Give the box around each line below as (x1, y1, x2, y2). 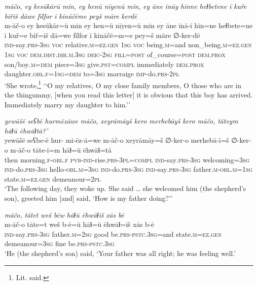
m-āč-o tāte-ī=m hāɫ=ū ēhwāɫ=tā (10, 144, 111, 155)
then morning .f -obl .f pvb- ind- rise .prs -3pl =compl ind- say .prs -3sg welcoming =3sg (4, 154, 250, 164)
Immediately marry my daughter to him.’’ (4, 99, 130, 109)
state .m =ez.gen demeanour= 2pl (4, 173, 101, 184)
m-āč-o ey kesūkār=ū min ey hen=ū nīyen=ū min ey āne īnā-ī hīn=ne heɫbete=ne (4, 20, 253, 31)
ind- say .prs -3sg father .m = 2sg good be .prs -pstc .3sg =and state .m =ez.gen (4, 228, 222, 239)
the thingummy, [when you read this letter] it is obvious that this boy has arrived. (4, 90, 253, 99)
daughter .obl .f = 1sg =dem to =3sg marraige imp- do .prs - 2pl (4, 68, 180, 79)
